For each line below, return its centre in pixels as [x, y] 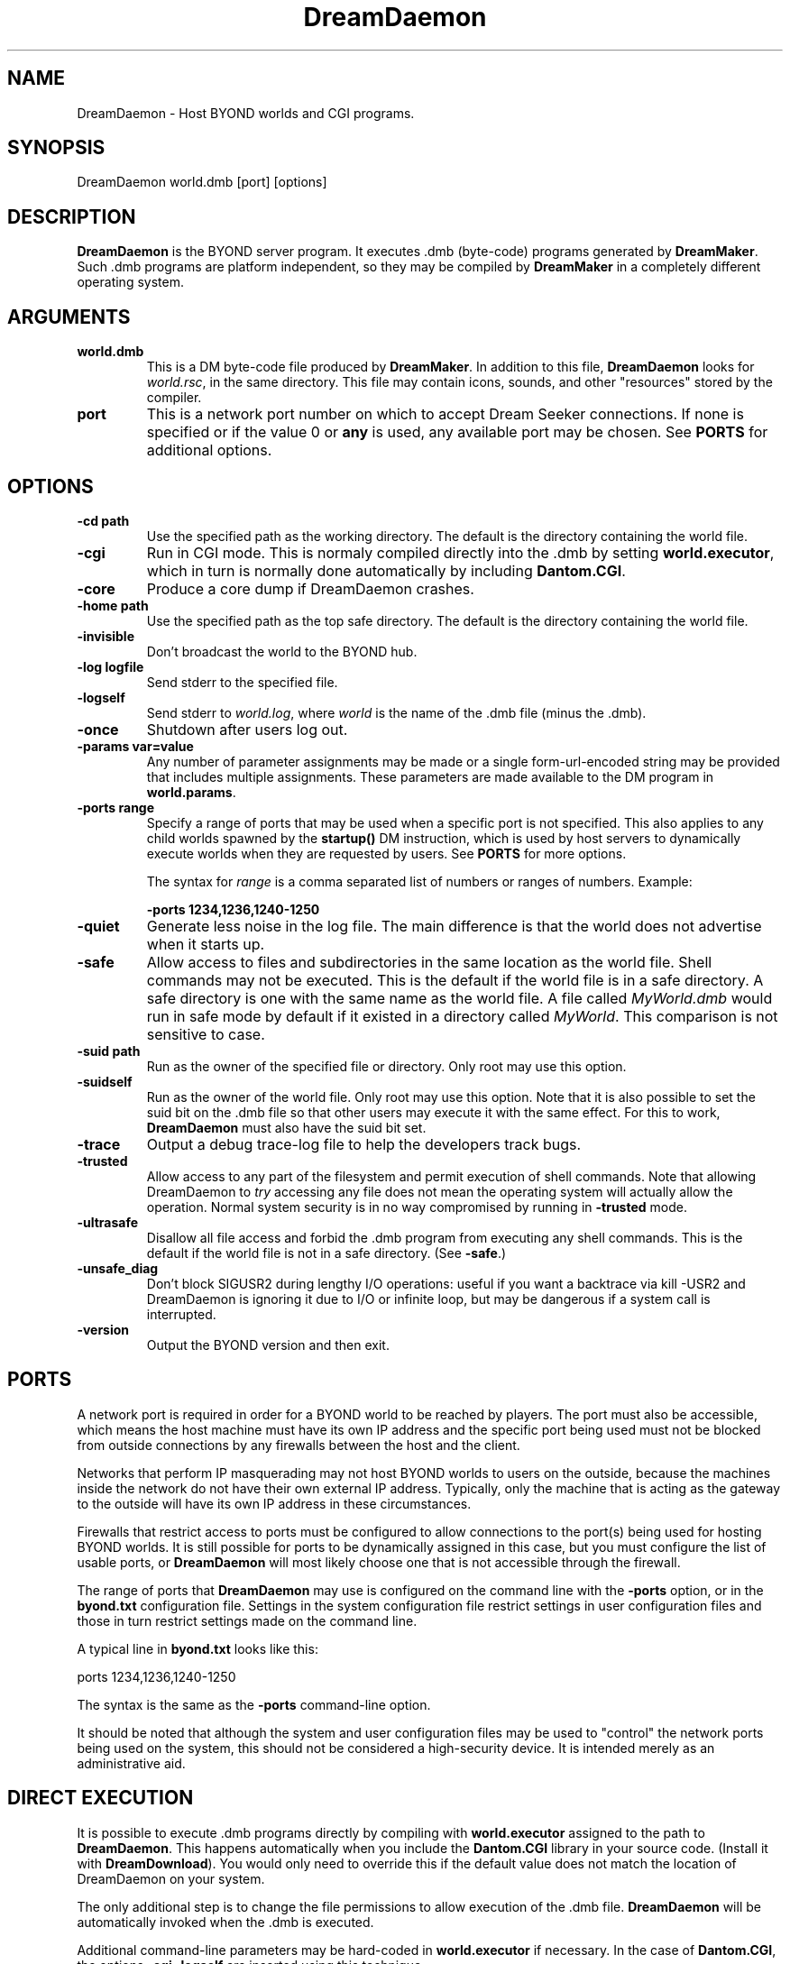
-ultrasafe [107, 1222]
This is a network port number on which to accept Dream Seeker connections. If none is [445, 414]
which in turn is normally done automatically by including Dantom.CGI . [386, 570]
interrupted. [181, 1314]
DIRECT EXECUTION [101, 1798]
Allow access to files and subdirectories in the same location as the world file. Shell [429, 962]
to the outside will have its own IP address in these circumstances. [274, 1503]
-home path [113, 605]
